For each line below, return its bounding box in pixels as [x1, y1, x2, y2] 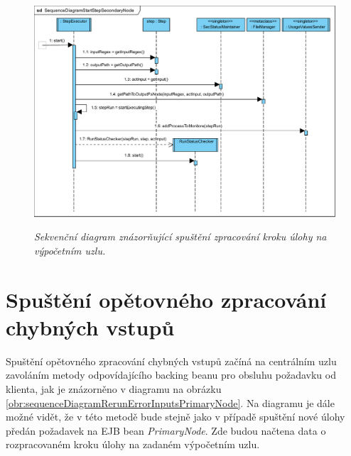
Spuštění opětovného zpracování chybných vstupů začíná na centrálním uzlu [6, 353, 337, 368]
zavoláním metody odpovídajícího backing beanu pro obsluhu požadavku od [6, 367, 336, 382]
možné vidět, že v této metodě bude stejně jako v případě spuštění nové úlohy [6, 409, 345, 424]
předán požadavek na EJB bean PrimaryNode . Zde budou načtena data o [6, 423, 326, 438]
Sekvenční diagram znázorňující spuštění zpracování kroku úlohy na [34, 229, 327, 244]
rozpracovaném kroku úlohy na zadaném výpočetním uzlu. [6, 437, 260, 452]
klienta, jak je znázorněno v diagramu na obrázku [6, 381, 222, 396]
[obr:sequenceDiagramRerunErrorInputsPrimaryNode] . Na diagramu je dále [6, 395, 335, 410]
